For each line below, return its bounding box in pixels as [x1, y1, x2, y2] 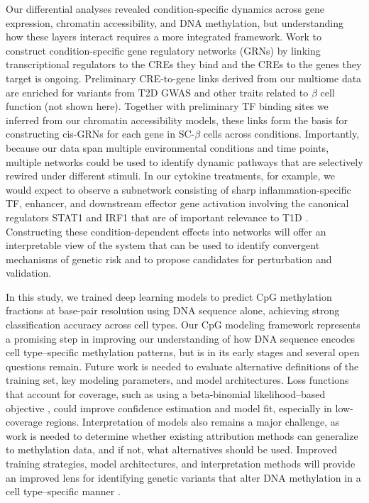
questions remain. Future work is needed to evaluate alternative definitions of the [6, 358, 359, 373]
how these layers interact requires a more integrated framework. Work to [6, 29, 322, 44]
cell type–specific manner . [6, 484, 121, 499]
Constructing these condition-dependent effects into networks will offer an [6, 223, 326, 238]
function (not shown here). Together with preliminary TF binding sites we [6, 99, 329, 114]
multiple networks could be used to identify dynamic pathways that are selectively [6, 154, 363, 169]
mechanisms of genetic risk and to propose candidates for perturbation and [6, 251, 332, 266]
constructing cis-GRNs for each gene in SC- [6, 126, 195, 141]
